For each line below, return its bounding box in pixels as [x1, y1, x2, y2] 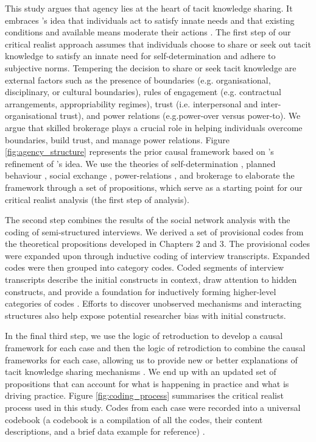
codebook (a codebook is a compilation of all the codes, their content [5, 413, 263, 426]
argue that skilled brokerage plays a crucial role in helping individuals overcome [5, 121, 303, 134]
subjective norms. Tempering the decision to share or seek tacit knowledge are [5, 61, 297, 74]
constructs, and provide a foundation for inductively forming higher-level [5, 285, 276, 298]
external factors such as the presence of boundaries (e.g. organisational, [5, 73, 271, 86]
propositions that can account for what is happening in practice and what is [5, 377, 289, 390]
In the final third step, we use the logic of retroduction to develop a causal [5, 329, 283, 342]
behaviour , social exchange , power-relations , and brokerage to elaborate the [5, 169, 295, 182]
